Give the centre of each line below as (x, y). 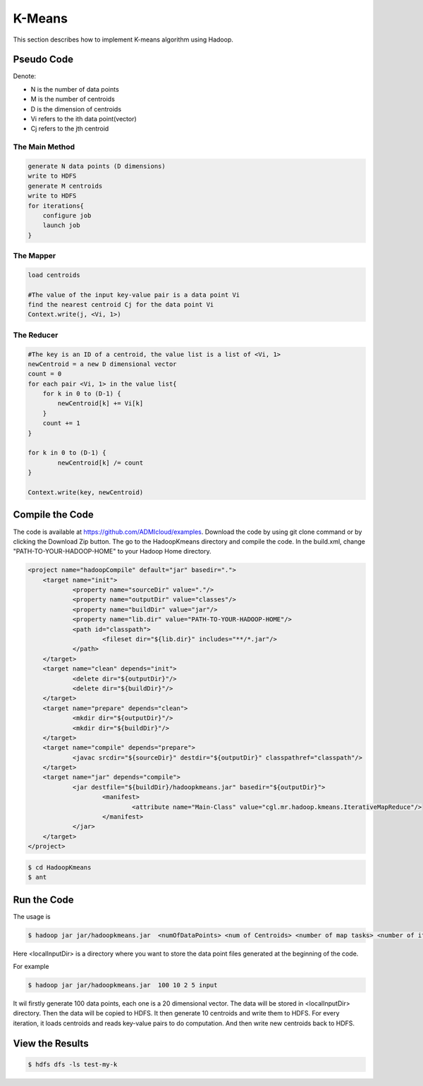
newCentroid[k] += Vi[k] (100, 403)
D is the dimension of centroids (76, 109)
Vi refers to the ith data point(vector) (84, 119)
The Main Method (44, 147)
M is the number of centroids (73, 99)
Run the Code (43, 899)
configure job (67, 215)
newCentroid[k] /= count (100, 463)
